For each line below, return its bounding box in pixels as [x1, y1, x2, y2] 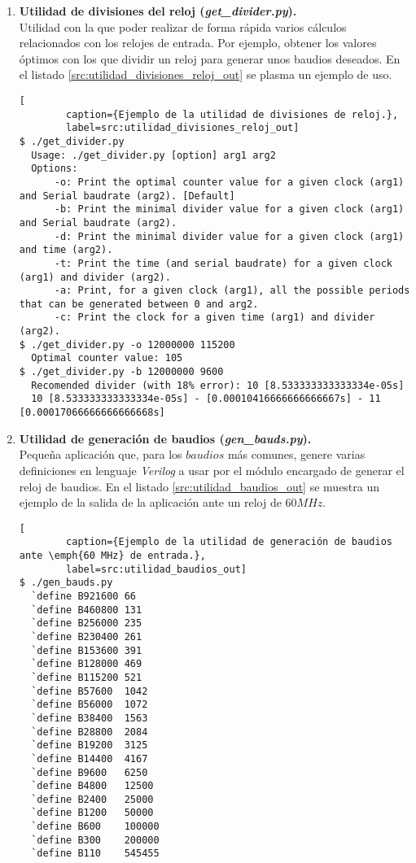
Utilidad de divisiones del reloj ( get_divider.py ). [19, 2, 297, 19]
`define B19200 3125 [31, 739, 148, 752]
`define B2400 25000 [31, 793, 154, 805]
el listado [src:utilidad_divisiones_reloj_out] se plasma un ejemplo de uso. [19, 66, 392, 83]
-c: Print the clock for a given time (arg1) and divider [54, 312, 375, 324]
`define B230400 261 [31, 630, 142, 643]
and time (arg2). [19, 244, 113, 256]
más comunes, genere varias [227, 446, 366, 463]
